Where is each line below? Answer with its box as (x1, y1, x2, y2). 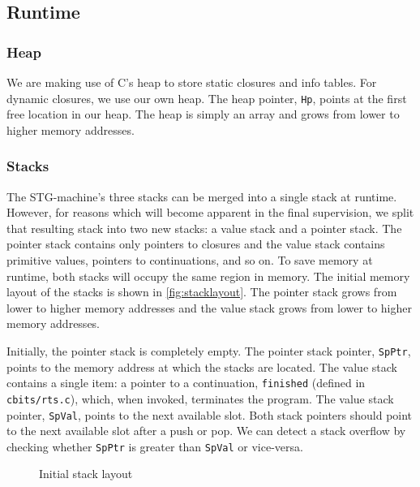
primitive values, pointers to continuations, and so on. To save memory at (6, 252, 373, 269)
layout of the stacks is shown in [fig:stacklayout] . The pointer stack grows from (6, 283, 397, 300)
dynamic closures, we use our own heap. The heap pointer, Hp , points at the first (6, 89, 407, 106)
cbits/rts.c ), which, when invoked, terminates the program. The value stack (6, 390, 394, 407)
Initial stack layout (39, 465, 133, 482)
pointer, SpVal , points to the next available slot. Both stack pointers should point (6, 406, 413, 423)
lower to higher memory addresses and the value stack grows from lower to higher (6, 299, 412, 316)
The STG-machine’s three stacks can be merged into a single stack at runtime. (6, 187, 397, 205)
